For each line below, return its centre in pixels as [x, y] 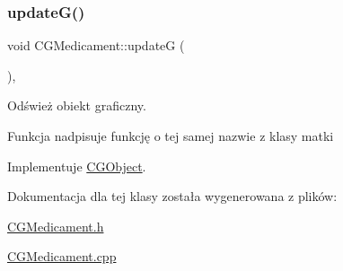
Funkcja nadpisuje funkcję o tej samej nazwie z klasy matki [171, 135]
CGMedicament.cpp [62, 256]
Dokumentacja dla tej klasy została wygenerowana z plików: [172, 196]
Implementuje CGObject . [77, 166]
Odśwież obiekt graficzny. [77, 105]
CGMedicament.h [56, 226]
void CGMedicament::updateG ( [96, 45]
